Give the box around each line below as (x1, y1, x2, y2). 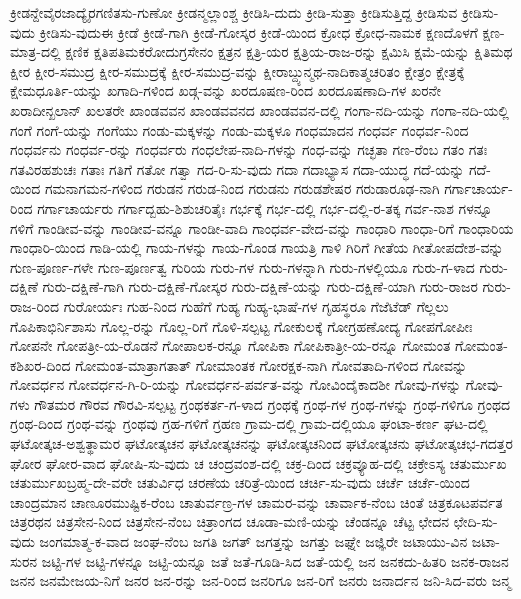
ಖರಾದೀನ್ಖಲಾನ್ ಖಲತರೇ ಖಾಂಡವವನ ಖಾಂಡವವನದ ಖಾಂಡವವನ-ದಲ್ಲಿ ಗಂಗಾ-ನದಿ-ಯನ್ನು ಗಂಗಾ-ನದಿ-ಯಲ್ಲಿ (10, 99, 509, 120)
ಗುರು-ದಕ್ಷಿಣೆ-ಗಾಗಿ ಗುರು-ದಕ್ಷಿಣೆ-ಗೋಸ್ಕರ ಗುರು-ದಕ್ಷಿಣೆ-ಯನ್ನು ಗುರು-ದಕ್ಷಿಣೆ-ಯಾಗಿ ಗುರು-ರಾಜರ (42, 276, 478, 297)
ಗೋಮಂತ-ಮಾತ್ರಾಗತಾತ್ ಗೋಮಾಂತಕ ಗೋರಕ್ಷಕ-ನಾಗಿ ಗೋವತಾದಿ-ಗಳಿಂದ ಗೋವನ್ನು (75, 354, 468, 375)
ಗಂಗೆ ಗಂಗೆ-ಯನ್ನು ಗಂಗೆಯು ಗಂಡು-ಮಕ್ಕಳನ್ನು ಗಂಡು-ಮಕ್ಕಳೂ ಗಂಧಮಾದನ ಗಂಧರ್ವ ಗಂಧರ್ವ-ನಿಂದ (10, 119, 469, 140)
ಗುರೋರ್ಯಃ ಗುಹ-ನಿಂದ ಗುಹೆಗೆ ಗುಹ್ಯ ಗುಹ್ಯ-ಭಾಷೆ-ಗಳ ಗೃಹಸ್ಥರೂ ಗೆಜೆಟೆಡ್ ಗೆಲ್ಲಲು (63, 295, 449, 316)
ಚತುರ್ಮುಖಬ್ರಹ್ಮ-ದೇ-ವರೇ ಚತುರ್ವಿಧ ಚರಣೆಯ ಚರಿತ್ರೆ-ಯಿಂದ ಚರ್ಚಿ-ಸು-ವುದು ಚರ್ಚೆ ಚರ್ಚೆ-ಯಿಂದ (10, 472, 470, 493)
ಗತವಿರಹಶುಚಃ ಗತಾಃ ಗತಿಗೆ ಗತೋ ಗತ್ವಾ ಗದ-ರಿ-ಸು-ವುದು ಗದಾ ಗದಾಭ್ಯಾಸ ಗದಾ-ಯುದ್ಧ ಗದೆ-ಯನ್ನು (10, 158, 465, 179)
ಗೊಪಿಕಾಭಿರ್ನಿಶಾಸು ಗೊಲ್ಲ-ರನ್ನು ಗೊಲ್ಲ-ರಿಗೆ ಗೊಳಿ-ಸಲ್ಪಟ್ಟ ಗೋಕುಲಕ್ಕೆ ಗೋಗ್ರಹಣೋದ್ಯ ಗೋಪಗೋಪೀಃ (10, 315, 473, 336)
